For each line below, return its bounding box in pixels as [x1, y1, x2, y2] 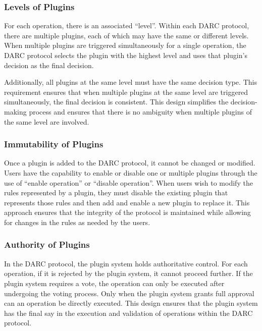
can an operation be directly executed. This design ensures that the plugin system [4, 298, 258, 308]
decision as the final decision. [4, 60, 94, 70]
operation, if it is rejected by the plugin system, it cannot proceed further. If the [4, 268, 253, 279]
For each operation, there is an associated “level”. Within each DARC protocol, [4, 20, 249, 31]
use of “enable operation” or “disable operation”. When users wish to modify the [4, 177, 253, 188]
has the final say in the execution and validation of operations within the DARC [4, 307, 253, 318]
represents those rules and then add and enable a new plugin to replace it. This [4, 197, 250, 207]
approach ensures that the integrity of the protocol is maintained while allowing [4, 207, 251, 217]
